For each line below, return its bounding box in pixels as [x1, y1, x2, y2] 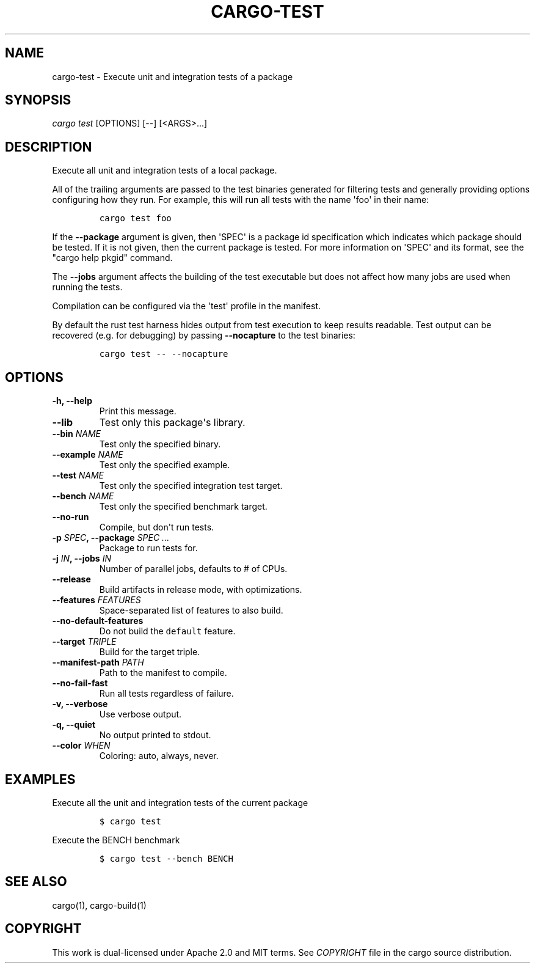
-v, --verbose [52, 698, 108, 710]
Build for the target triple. [99, 647, 200, 658]
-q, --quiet [52, 719, 96, 730]
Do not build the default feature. [99, 626, 236, 637]
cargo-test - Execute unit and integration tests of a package [52, 71, 293, 82]
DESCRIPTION [5, 139, 92, 155]
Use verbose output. [99, 709, 182, 720]
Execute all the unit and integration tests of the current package [52, 797, 308, 808]
